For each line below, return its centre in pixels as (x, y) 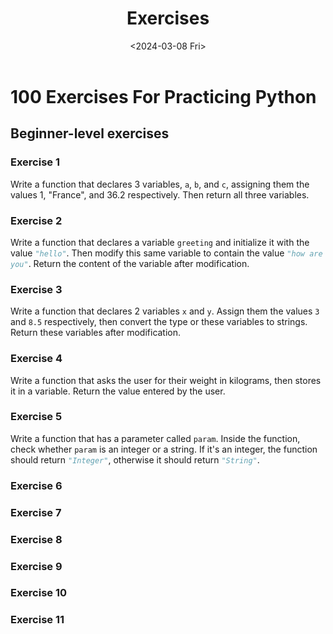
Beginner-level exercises (90, 133)
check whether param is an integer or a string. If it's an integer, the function (164, 449)
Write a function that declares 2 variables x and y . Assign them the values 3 (165, 311)
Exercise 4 (36, 359)
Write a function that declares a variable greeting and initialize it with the (160, 242)
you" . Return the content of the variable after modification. (130, 263)
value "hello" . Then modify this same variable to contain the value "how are (166, 253)
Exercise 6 (36, 485)
